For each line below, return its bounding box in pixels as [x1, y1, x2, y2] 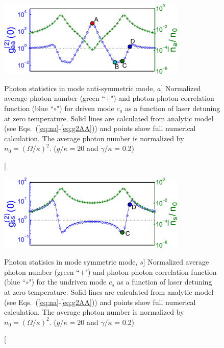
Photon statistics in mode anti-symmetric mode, [4, 82, 155, 93]
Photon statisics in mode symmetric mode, [4, 256, 138, 267]
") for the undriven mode [29, 276, 107, 287]
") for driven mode [57, 102, 114, 113]
